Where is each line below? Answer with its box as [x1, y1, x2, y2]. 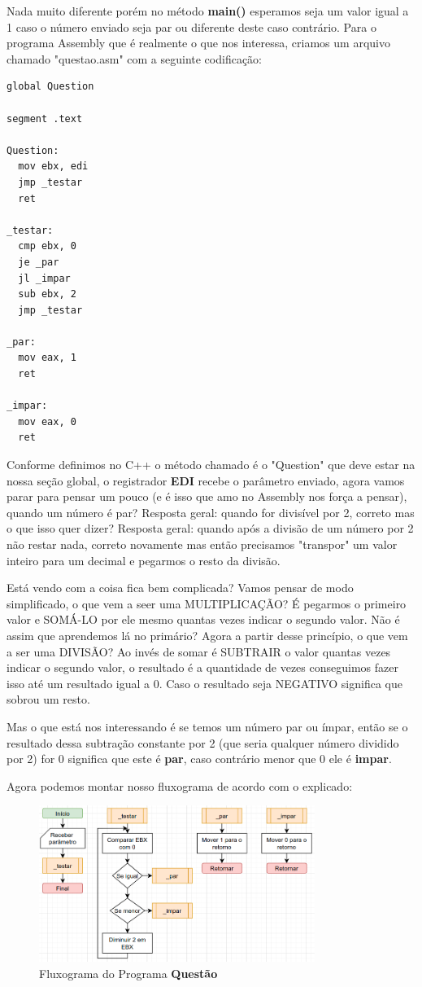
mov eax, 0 [18, 415, 76, 428]
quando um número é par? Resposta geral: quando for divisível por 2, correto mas [7, 503, 415, 520]
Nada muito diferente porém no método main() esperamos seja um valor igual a [7, 2, 409, 19]
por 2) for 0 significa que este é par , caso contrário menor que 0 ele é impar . [7, 750, 392, 767]
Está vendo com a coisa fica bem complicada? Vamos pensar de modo [7, 579, 354, 596]
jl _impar [18, 272, 71, 284]
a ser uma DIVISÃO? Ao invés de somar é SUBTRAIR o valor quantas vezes [7, 643, 391, 660]
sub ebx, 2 [18, 288, 76, 300]
